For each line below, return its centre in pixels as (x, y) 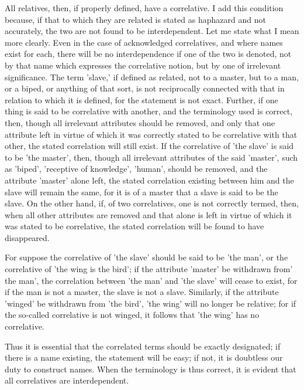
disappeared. (27, 237)
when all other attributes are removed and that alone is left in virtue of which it (148, 214)
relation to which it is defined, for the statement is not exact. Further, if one (141, 99)
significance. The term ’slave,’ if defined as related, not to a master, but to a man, (152, 77)
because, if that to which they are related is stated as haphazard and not (135, 19)
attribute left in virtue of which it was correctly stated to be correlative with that (151, 134)
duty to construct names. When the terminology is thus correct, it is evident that (151, 369)
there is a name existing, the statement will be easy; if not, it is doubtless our (144, 357)
